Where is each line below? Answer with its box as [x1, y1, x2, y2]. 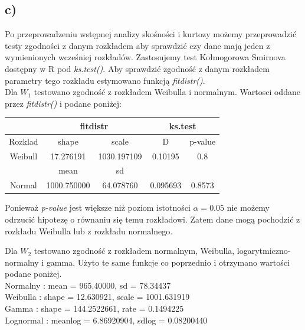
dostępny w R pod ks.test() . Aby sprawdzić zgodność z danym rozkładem [5, 62, 270, 74]
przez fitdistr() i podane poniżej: [5, 97, 122, 109]
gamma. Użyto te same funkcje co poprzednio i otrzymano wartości [46, 256, 290, 268]
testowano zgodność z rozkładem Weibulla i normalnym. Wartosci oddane [34, 86, 300, 98]
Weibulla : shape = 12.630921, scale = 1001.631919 [5, 290, 190, 303]
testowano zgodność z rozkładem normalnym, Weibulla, [34, 244, 235, 257]
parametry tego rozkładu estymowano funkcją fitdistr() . [5, 74, 205, 86]
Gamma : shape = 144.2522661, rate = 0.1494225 [5, 302, 184, 315]
